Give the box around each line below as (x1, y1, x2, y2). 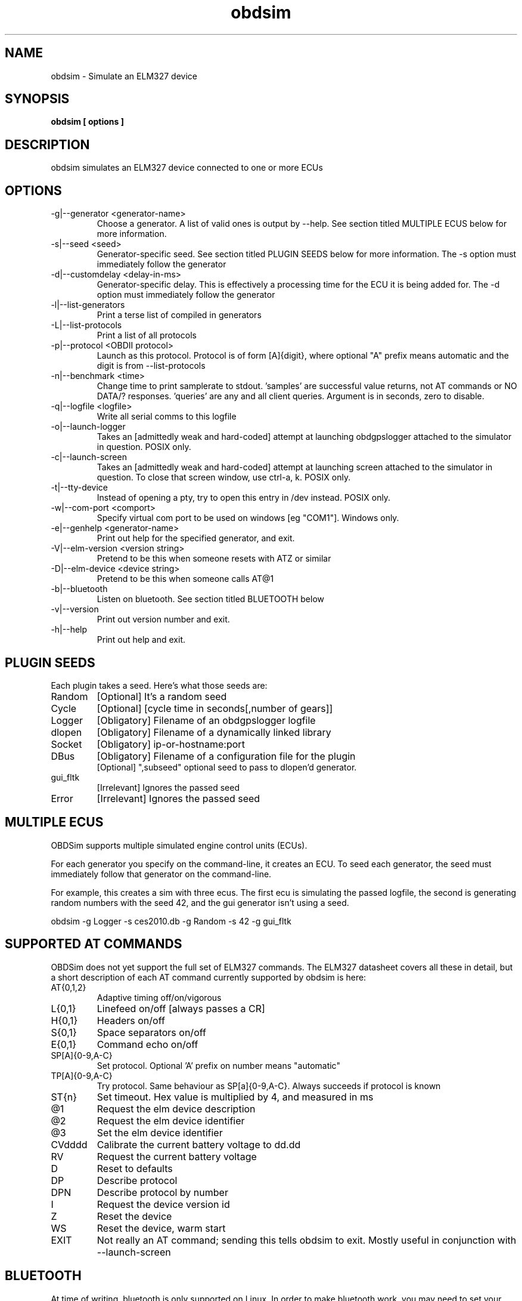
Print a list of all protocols (97, 330, 197, 341)
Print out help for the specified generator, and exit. (97, 533, 295, 544)
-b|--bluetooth (51, 584, 108, 594)
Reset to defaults (97, 1162, 173, 1174)
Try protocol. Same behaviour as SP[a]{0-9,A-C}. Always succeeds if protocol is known (97, 1080, 441, 1091)
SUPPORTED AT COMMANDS (5, 936, 182, 952)
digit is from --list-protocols (97, 360, 206, 371)
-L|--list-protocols (51, 320, 122, 331)
